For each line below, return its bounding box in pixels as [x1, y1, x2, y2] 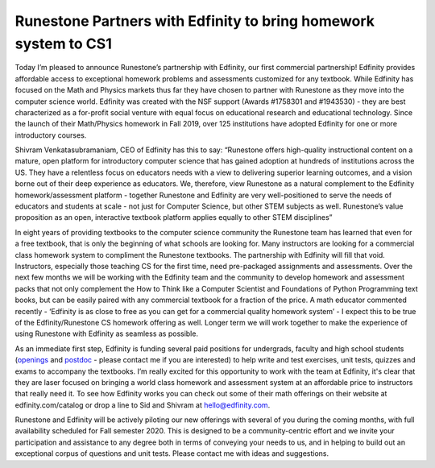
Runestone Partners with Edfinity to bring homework [14, 12, 375, 30]
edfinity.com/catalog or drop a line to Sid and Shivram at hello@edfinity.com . [14, 400, 271, 410]
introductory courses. [14, 130, 87, 140]
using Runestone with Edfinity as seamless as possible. [14, 329, 199, 338]
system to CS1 [14, 35, 112, 52]
